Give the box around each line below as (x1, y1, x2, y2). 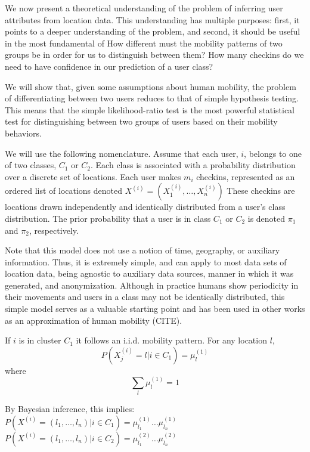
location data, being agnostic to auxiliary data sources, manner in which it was (5, 267, 294, 280)
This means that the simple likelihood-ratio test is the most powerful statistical (5, 103, 294, 116)
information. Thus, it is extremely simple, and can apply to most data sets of (5, 255, 287, 268)
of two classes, (5, 159, 57, 171)
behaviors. (5, 126, 42, 139)
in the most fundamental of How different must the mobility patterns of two (5, 36, 283, 49)
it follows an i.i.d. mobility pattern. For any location (76, 334, 267, 346)
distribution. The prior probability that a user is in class (5, 212, 211, 224)
